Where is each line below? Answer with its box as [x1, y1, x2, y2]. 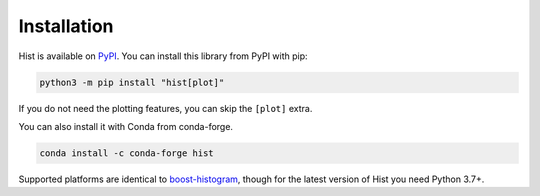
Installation [18, 15, 114, 37]
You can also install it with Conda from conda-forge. [18, 120, 234, 132]
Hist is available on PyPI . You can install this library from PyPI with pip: [18, 50, 309, 62]
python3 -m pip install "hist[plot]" [39, 76, 225, 88]
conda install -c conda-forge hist [39, 147, 214, 159]
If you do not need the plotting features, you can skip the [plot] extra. [18, 102, 313, 114]
